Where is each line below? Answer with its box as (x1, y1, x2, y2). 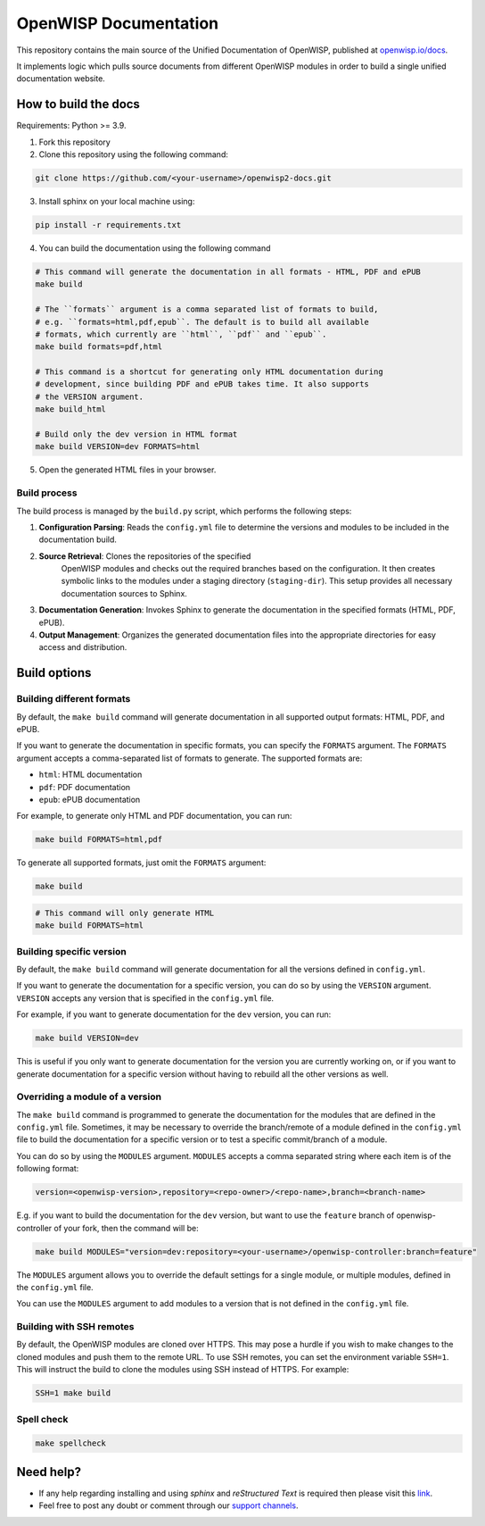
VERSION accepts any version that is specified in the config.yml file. (16, 992, 275, 1004)
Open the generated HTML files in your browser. (38, 464, 217, 475)
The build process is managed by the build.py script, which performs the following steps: (16, 505, 352, 516)
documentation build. (38, 534, 118, 545)
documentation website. (16, 73, 106, 84)
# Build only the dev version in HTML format (35, 429, 238, 439)
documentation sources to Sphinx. (61, 588, 187, 598)
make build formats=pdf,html (35, 342, 163, 352)
